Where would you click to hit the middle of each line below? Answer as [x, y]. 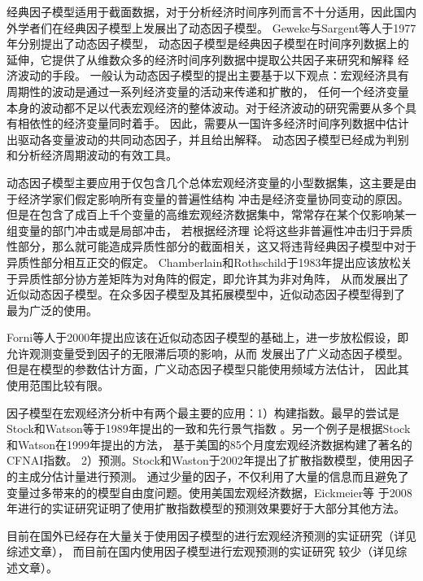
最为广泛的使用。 [52, 310]
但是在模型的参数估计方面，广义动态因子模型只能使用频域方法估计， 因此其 [208, 369]
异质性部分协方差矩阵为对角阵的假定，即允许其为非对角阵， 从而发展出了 [213, 278]
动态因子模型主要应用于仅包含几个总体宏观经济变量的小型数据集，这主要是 [206, 182]
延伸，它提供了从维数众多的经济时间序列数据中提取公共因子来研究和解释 [200, 59]
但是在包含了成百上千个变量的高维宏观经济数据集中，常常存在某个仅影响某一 [211, 214]
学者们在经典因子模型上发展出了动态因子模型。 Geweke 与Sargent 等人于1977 [217, 27]
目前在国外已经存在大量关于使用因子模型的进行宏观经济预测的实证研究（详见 [211, 535]
